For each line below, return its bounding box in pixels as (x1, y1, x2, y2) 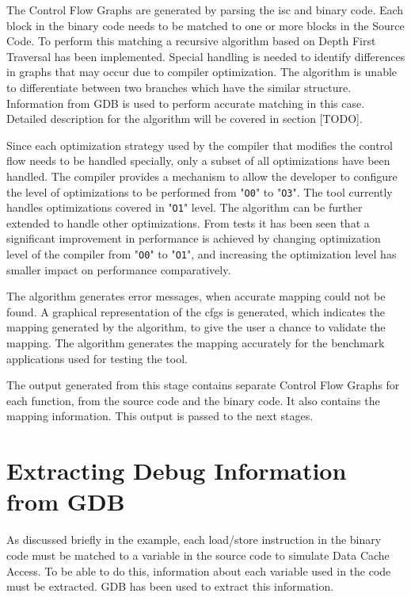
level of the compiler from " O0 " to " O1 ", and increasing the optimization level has (6, 246, 397, 262)
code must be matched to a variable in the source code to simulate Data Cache (6, 546, 390, 563)
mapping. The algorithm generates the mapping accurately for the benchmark (6, 335, 385, 351)
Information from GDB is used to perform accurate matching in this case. (6, 94, 365, 111)
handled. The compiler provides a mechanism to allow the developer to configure (6, 167, 398, 184)
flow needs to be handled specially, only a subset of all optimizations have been (6, 152, 390, 169)
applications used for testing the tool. (6, 350, 188, 366)
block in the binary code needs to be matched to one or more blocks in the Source (6, 17, 405, 33)
